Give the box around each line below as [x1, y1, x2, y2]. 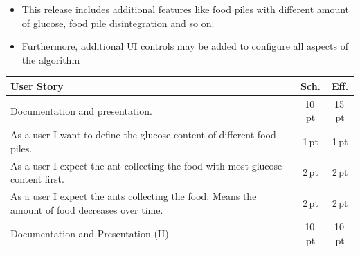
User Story [10, 78, 64, 93]
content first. [10, 172, 64, 186]
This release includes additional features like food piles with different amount [21, 2, 350, 16]
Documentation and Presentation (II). [10, 226, 172, 241]
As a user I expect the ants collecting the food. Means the [10, 189, 257, 203]
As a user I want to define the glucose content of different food [10, 127, 276, 142]
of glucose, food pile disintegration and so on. [21, 15, 215, 30]
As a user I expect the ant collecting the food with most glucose [10, 158, 282, 172]
